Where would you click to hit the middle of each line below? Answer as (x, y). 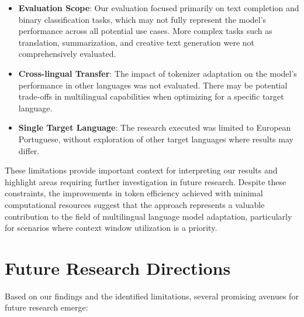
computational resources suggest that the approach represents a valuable (135, 204)
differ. (29, 150)
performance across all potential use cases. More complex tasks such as (145, 31)
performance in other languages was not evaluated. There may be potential (153, 85)
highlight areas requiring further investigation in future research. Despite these (146, 181)
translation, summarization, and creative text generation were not (137, 42)
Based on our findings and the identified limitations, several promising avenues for (152, 296)
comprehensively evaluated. (67, 54)
